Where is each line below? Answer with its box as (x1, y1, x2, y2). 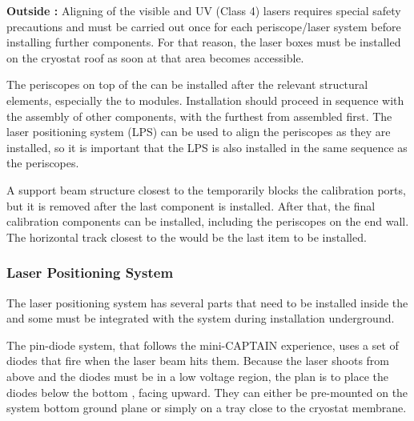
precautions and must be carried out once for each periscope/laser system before (6, 18, 401, 34)
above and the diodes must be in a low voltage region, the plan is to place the (6, 367, 389, 384)
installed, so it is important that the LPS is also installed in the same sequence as (6, 138, 408, 155)
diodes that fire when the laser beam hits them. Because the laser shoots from (6, 352, 390, 369)
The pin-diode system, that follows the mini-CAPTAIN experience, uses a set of (6, 336, 399, 353)
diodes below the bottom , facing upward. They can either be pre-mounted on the (6, 383, 408, 400)
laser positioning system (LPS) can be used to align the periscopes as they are (6, 123, 391, 140)
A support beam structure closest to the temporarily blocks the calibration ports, (6, 181, 406, 198)
